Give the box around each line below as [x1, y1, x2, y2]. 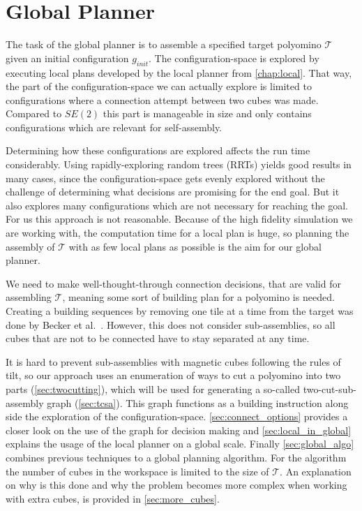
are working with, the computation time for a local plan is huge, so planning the [6, 225, 349, 240]
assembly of [6, 239, 55, 253]
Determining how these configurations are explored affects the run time [6, 143, 310, 158]
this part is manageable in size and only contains [103, 106, 312, 121]
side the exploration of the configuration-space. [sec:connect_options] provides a [6, 409, 348, 424]
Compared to [6, 106, 62, 121]
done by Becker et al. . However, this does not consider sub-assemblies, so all [6, 317, 335, 332]
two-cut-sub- [303, 381, 356, 396]
